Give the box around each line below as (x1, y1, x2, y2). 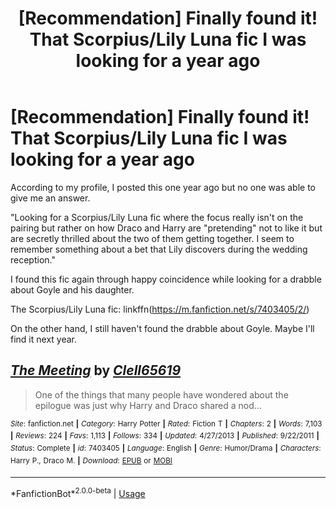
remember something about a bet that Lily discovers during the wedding (10, 243, 308, 255)
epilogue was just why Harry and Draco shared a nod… (34, 399, 262, 411)
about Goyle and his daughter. (10, 283, 135, 296)
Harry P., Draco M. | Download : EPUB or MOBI (10, 455, 173, 466)
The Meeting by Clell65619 (10, 362, 182, 379)
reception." (10, 253, 56, 266)
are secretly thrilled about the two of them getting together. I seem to (10, 232, 295, 244)
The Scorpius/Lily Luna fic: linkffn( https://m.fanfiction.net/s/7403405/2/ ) (10, 303, 310, 315)
